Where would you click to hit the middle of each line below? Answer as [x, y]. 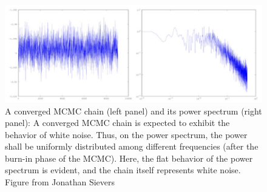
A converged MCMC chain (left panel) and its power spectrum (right [133, 111]
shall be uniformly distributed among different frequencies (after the [132, 146]
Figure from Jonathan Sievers [60, 182]
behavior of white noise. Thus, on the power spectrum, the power [126, 134]
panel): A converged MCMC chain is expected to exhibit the [117, 123]
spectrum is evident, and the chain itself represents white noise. [123, 170]
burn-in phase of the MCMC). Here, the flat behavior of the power [129, 158]
